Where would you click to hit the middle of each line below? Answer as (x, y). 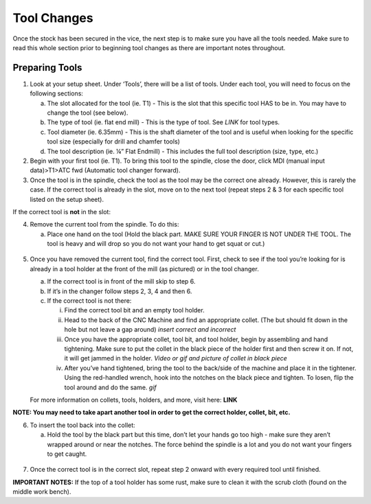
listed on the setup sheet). (67, 199)
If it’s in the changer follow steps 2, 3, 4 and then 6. (120, 291)
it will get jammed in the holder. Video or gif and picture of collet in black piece (176, 358)
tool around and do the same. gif (111, 387)
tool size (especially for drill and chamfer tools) (113, 141)
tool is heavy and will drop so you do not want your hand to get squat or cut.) (156, 244)
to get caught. (67, 454)
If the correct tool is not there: (89, 301)
